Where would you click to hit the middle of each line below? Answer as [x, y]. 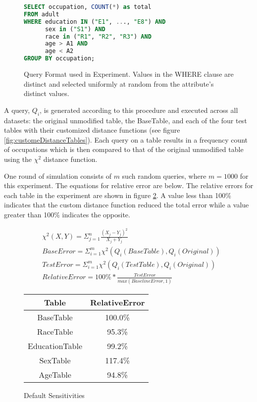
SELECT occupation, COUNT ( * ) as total [88, 7]
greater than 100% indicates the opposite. [67, 214]
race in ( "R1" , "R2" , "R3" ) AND [98, 36]
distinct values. [47, 93]
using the [18, 159]
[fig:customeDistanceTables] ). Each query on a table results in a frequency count [126, 139]
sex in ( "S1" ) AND [75, 29]
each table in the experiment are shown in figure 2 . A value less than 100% [118, 195]
